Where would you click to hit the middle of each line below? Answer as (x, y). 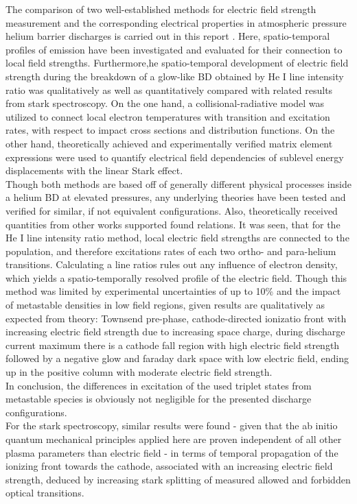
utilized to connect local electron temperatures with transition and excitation (168, 116)
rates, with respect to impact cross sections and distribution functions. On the (170, 130)
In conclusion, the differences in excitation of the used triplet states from (159, 385)
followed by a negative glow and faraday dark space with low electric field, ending (177, 358)
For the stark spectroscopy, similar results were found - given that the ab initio (172, 425)
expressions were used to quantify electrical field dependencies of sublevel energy (175, 157)
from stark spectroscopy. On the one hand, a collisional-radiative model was (165, 103)
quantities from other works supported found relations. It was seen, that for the (173, 224)
